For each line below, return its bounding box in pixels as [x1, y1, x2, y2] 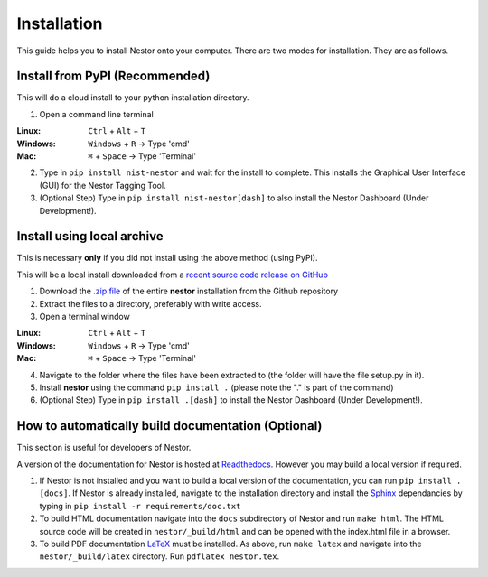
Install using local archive [16, 228, 164, 244]
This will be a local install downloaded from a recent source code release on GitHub [16, 269, 329, 280]
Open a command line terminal [39, 108, 154, 119]
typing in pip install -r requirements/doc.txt [39, 500, 241, 511]
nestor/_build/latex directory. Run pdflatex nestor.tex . [39, 551, 280, 562]
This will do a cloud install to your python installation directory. [16, 92, 249, 103]
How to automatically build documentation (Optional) [16, 418, 323, 433]
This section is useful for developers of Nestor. [16, 442, 192, 453]
